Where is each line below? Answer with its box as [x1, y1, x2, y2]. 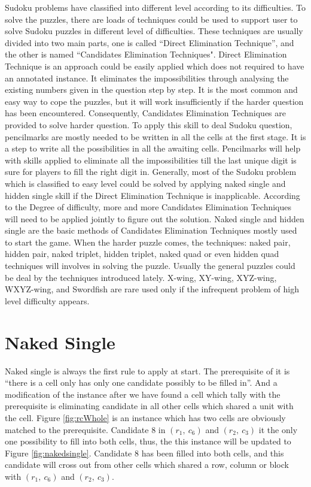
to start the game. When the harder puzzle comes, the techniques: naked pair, [5, 235, 291, 248]
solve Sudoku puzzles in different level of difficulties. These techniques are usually [5, 25, 303, 37]
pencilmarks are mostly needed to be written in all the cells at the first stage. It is [5, 130, 306, 143]
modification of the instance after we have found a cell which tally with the [5, 388, 280, 400]
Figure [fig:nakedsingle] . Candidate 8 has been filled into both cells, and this [5, 446, 284, 459]
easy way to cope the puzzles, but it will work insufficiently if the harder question [5, 95, 304, 107]
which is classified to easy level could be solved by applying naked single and [5, 177, 286, 189]
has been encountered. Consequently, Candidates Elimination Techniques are [5, 107, 286, 119]
